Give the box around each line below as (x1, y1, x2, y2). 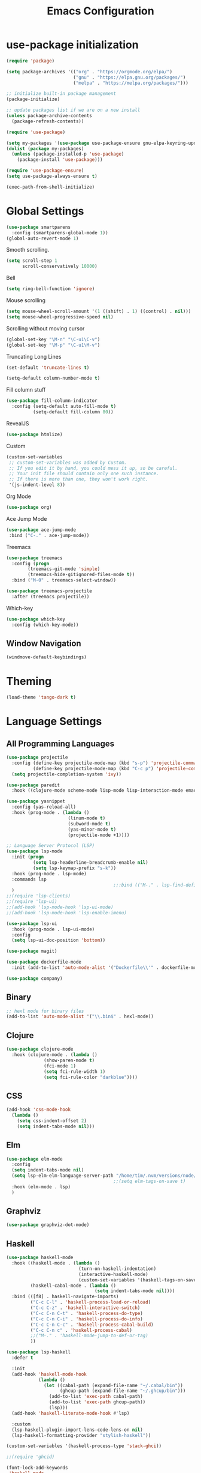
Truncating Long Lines (6, 353, 62, 360)
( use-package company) (6, 975, 63, 982)
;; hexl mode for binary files (6, 1008, 84, 1014)
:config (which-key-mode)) (11, 622, 79, 628)
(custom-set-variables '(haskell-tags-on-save (78, 1277, 197, 1283)
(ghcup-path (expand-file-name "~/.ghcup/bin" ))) (59, 1388, 186, 1394)
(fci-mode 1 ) (44, 1063, 77, 1069)
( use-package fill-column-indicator (6, 398, 98, 404)
